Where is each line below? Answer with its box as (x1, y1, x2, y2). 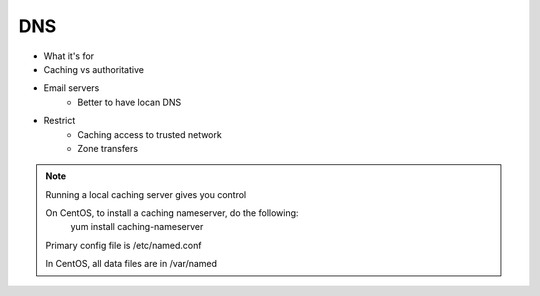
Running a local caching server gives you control (45, 188, 247, 200)
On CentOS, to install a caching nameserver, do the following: (45, 207, 299, 219)
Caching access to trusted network (77, 128, 222, 140)
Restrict (43, 115, 76, 127)
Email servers (43, 82, 100, 94)
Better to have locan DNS (77, 96, 182, 108)
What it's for (43, 50, 95, 62)
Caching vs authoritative (43, 63, 145, 75)
